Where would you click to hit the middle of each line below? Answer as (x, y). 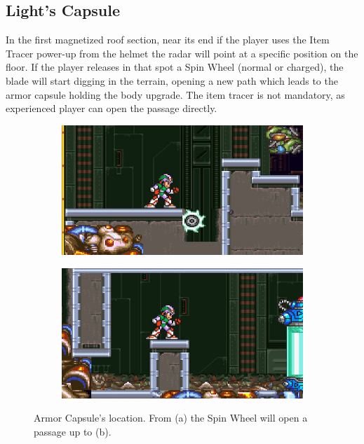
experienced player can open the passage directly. (112, 108)
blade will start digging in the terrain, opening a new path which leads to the (172, 80)
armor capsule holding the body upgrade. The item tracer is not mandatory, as (175, 94)
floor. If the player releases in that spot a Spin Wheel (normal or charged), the (175, 67)
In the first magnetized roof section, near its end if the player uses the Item (168, 40)
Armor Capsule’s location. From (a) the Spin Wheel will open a (171, 418)
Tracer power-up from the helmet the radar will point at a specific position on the (182, 53)
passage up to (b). (73, 431)
